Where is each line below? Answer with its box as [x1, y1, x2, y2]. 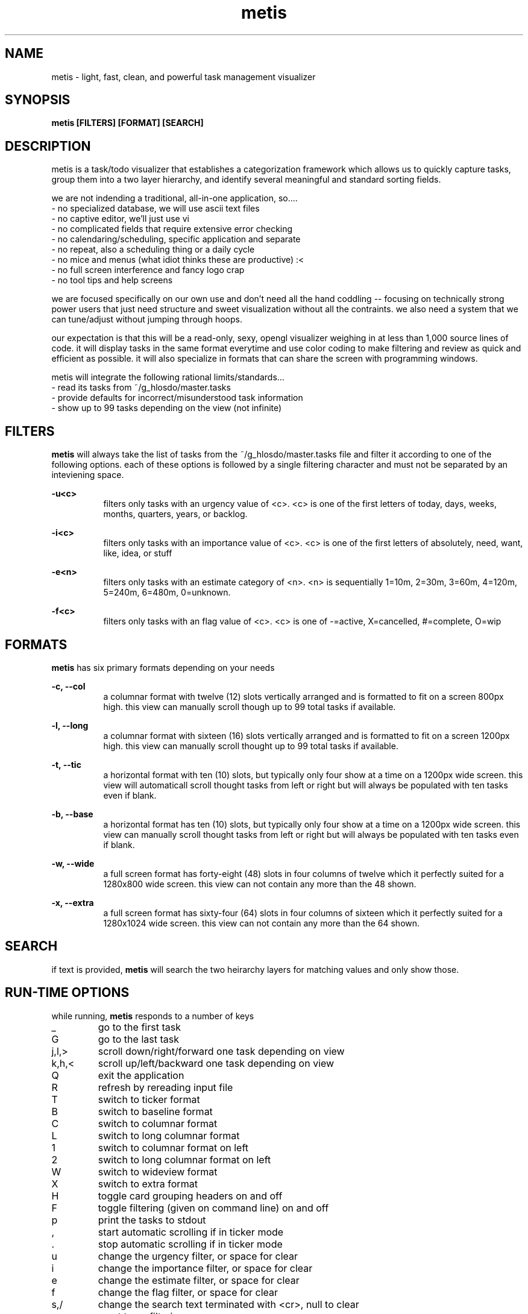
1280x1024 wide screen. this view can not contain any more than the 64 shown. [103, 917, 420, 928]
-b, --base [51, 808, 93, 819]
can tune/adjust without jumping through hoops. [51, 314, 242, 325]
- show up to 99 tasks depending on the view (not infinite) [51, 403, 282, 413]
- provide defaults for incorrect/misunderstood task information [51, 392, 303, 403]
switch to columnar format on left [98, 1141, 249, 1154]
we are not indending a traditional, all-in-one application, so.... [51, 193, 298, 204]
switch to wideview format [98, 1165, 218, 1178]
